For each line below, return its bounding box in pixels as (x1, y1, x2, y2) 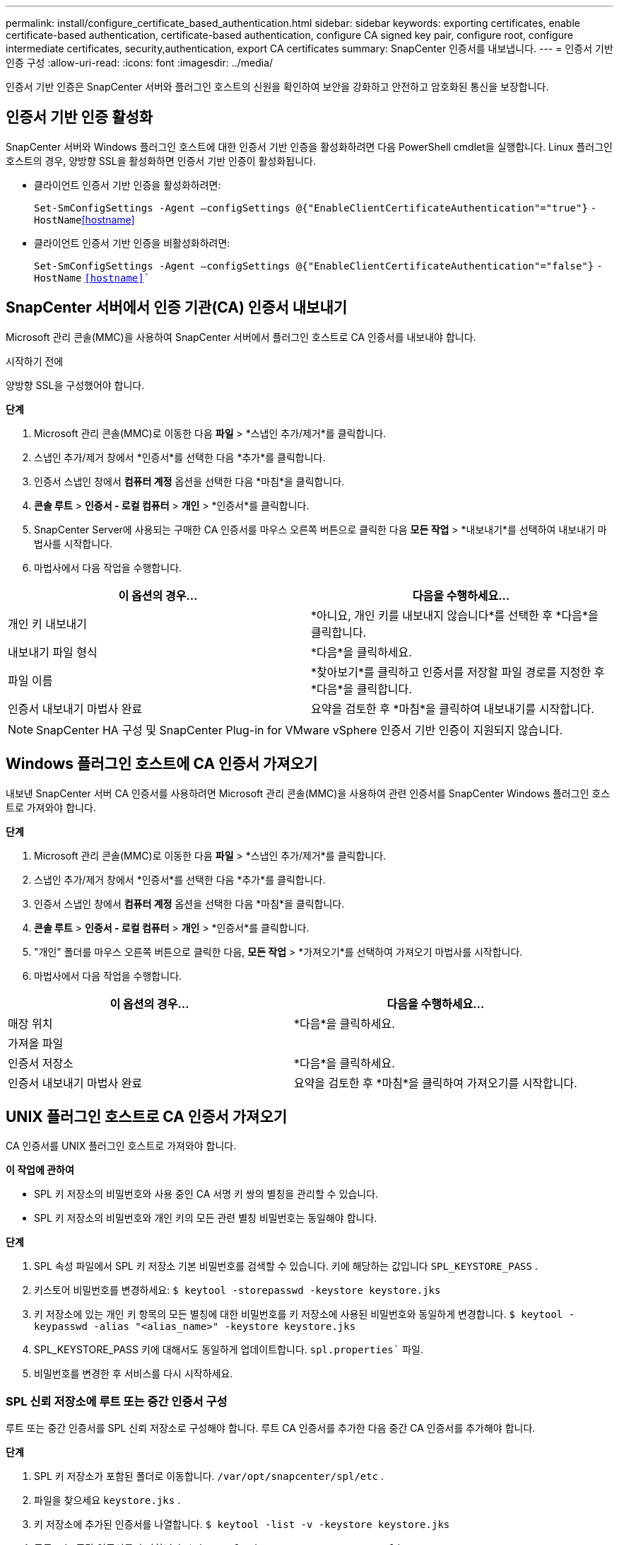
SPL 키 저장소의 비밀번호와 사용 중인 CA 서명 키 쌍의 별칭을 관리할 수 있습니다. (34, 1188, 379, 1200)
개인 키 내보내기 (8, 616, 88, 631)
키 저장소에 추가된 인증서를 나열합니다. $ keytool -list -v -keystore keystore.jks (34, 1518, 450, 1531)
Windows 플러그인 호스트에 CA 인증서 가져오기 (6, 755, 318, 773)
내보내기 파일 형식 (8, 644, 98, 659)
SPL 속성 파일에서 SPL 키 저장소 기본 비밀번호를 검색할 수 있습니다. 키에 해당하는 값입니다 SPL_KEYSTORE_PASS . (34, 1260, 538, 1273)
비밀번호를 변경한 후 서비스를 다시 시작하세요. (34, 1367, 233, 1380)
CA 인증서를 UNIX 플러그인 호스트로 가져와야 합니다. (6, 1140, 237, 1152)
